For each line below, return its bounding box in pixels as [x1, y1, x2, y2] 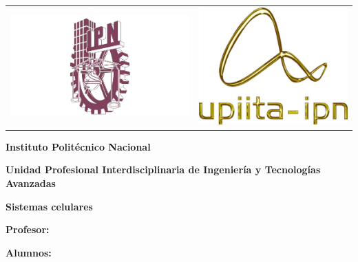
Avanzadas [6, 175, 56, 190]
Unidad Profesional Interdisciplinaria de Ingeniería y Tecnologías [6, 162, 321, 177]
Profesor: [6, 222, 50, 237]
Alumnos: [6, 245, 52, 259]
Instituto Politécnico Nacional [6, 139, 151, 153]
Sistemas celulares [6, 199, 93, 213]
